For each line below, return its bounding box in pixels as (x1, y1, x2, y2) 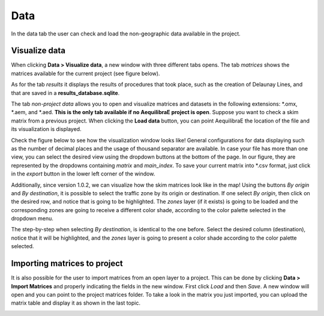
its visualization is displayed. (11, 126, 82, 133)
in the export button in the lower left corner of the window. (11, 170, 155, 177)
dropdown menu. (11, 215, 53, 222)
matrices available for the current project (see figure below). (11, 70, 160, 77)
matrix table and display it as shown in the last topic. (11, 299, 141, 306)
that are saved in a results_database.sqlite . (11, 89, 120, 96)
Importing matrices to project (11, 258, 123, 269)
